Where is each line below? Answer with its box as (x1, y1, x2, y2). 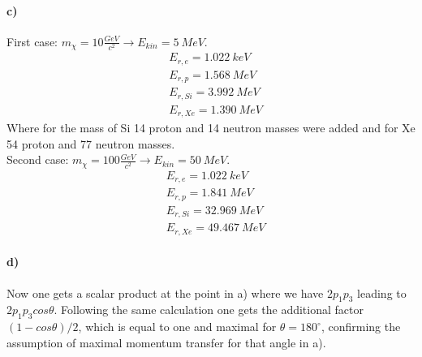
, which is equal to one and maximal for (78, 318, 277, 335)
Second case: (6, 151, 69, 168)
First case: (6, 32, 58, 49)
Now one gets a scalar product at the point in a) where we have (6, 284, 324, 301)
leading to (357, 284, 407, 301)
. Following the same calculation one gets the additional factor (54, 301, 364, 318)
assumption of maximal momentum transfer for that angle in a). (6, 333, 326, 351)
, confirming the (321, 318, 401, 335)
